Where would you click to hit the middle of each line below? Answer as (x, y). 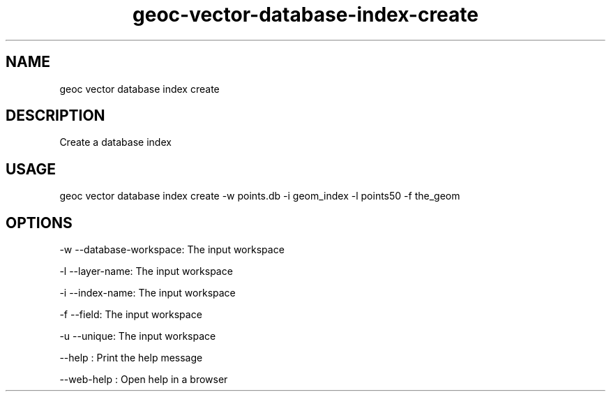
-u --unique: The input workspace (138, 336)
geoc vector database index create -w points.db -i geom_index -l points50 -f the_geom (260, 196)
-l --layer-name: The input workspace (146, 271)
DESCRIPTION (55, 116)
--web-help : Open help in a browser (144, 380)
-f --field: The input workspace (131, 315)
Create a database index (115, 142)
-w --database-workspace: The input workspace (172, 250)
